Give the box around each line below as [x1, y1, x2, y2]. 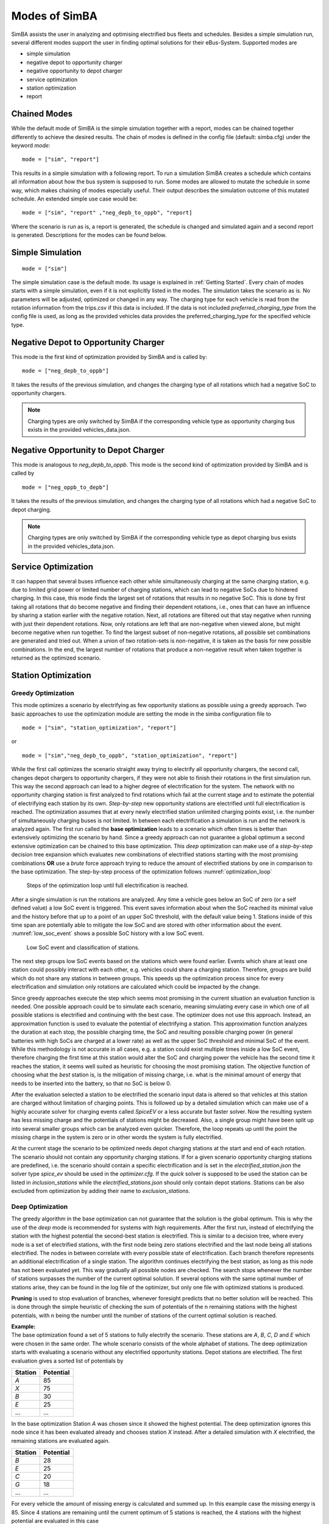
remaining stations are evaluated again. [11, 1437, 110, 1444]
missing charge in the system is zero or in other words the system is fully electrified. [11, 1133, 223, 1141]
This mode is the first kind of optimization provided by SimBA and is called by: [11, 353, 207, 360]
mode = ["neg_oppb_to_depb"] [22, 483, 109, 491]
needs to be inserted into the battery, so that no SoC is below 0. [11, 1080, 172, 1087]
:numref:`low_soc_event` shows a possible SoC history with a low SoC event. [11, 930, 204, 937]
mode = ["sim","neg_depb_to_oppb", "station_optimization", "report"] [22, 752, 238, 759]
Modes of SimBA [11, 9, 97, 23]
